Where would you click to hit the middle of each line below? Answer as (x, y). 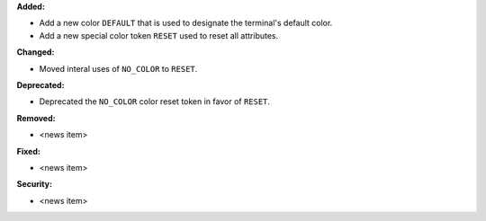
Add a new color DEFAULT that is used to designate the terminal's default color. (186, 23)
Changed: (36, 52)
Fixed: (28, 151)
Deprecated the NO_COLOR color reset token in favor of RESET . (154, 102)
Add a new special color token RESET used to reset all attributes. (159, 35)
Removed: (36, 118)
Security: (35, 184)
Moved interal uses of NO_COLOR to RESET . (118, 68)
